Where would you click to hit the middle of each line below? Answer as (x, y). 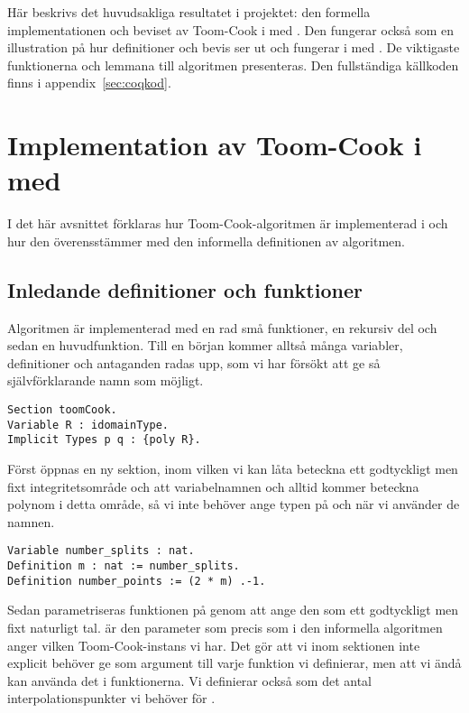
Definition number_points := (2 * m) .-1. (137, 581)
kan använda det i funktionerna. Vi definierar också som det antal (189, 680)
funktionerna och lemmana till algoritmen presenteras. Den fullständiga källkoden (233, 65)
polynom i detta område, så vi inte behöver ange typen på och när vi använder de (234, 504)
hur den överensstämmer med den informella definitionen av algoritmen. (206, 241)
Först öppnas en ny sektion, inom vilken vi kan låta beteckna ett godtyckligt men (233, 469)
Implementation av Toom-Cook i (215, 145)
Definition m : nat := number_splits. (124, 566)
